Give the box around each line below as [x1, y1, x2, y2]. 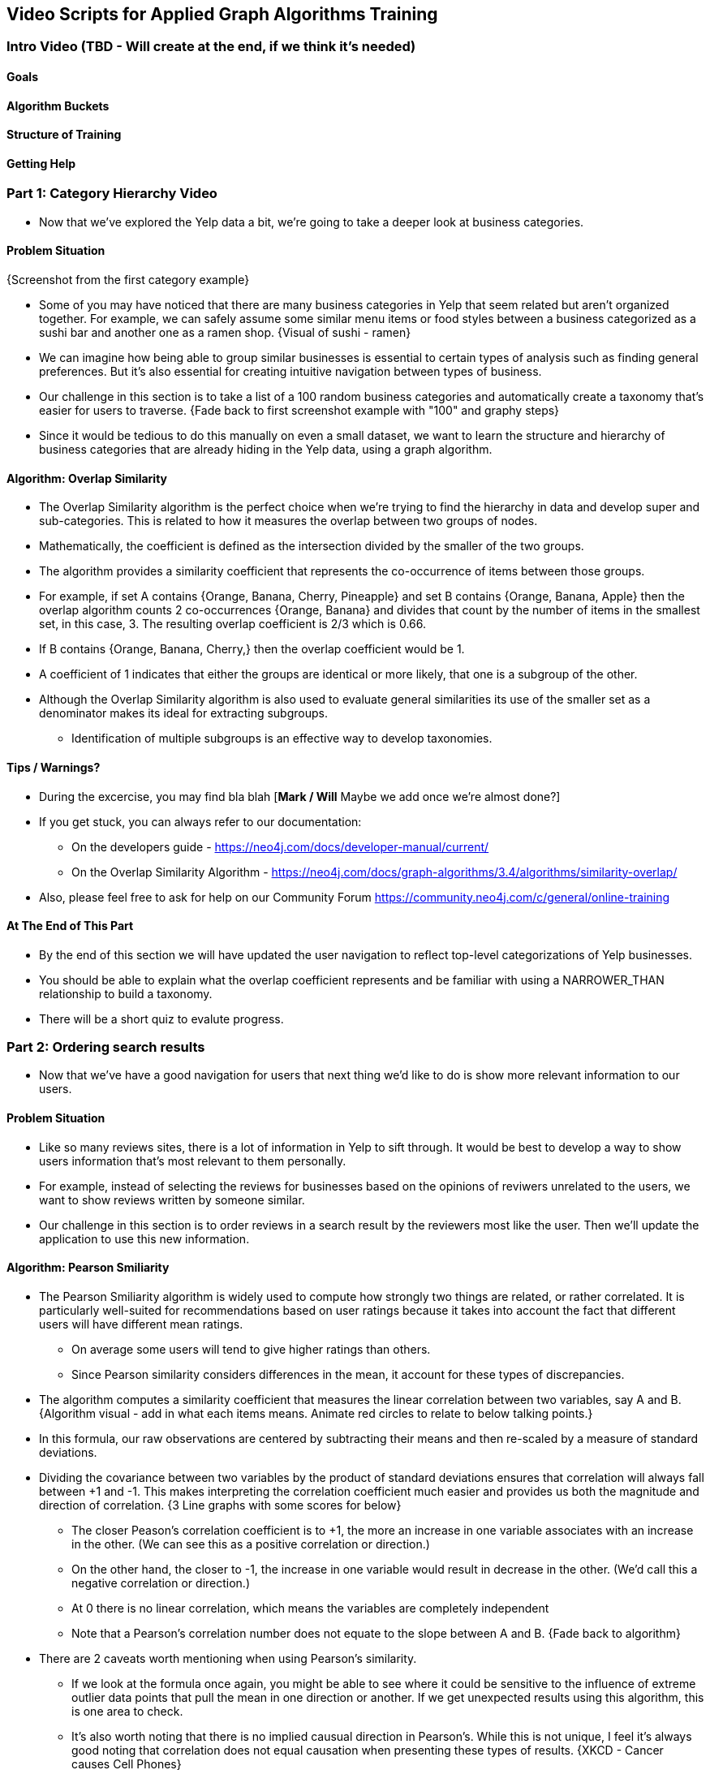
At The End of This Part [6, 919, 134, 933]
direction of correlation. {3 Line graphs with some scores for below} [39, 1497, 402, 1512]
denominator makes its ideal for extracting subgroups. [39, 706, 328, 721]
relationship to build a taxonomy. [39, 986, 213, 1001]
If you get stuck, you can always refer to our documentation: [39, 814, 362, 829]
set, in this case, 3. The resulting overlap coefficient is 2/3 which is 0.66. [39, 617, 426, 631]
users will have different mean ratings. [39, 1316, 243, 1331]
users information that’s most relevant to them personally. [39, 1153, 346, 1168]
